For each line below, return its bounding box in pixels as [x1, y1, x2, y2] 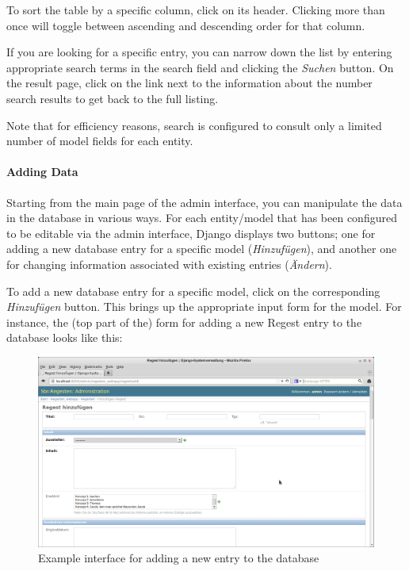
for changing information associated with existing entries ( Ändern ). [6, 255, 332, 272]
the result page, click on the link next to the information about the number [6, 75, 373, 91]
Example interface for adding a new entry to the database [38, 550, 319, 566]
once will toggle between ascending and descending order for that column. [6, 17, 365, 33]
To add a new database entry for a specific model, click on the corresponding [6, 282, 380, 299]
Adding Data [6, 163, 78, 180]
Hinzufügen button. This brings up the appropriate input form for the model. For [6, 298, 402, 315]
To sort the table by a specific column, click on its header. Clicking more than [6, 2, 385, 17]
